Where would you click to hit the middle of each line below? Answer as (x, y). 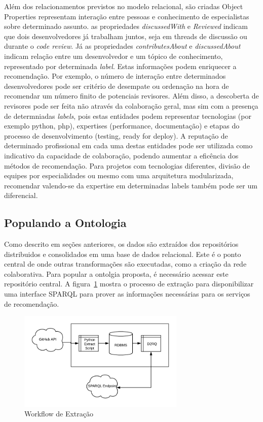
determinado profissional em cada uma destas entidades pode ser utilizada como (128, 145)
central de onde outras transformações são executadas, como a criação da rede (125, 264)
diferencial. (21, 195)
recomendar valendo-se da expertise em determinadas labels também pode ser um (131, 185)
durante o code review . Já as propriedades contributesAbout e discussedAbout (122, 46)
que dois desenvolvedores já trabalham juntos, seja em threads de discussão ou (126, 36)
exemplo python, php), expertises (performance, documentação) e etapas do (122, 126)
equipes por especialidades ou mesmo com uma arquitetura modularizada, (119, 175)
